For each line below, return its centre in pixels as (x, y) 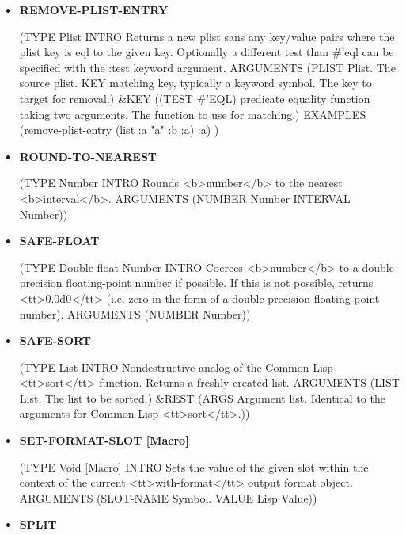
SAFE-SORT (55, 340)
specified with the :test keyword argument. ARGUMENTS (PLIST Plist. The (207, 67)
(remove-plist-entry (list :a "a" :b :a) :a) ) (119, 130)
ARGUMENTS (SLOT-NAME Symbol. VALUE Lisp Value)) (168, 497)
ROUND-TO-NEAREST (88, 156)
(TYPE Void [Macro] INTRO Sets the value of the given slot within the (194, 466)
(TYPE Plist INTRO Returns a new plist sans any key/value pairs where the (207, 36)
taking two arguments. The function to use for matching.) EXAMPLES (193, 114)
